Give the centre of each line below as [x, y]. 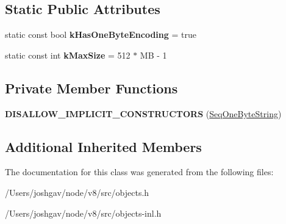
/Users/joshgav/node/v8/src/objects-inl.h [83, 213]
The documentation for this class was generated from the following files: [139, 172]
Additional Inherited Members [103, 146]
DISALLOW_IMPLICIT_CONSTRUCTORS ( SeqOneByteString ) [143, 113]
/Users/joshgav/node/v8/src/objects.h [77, 192]
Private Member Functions [91, 88]
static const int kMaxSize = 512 [68, 55]
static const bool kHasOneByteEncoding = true [101, 34]
